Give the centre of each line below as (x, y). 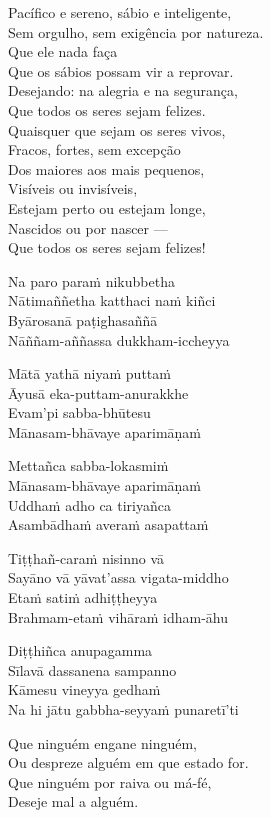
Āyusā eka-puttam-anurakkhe (98, 392)
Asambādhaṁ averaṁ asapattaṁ (108, 524)
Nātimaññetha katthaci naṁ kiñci (112, 300)
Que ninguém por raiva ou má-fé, (110, 781)
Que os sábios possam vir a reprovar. (121, 70)
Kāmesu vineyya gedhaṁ (84, 689)
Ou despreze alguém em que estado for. (128, 762)
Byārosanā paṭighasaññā (83, 319)
